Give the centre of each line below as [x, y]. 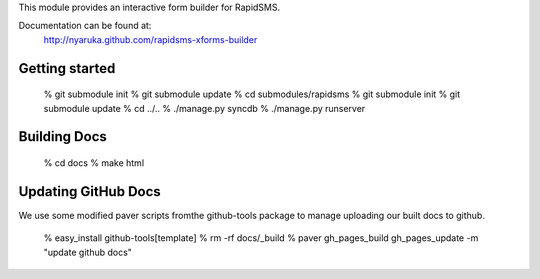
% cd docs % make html [94, 162]
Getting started [67, 68]
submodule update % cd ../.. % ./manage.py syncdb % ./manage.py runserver [204, 108]
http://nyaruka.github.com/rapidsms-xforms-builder [150, 39]
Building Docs [62, 136]
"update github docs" [87, 252]
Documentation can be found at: [85, 26]
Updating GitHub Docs [90, 191]
